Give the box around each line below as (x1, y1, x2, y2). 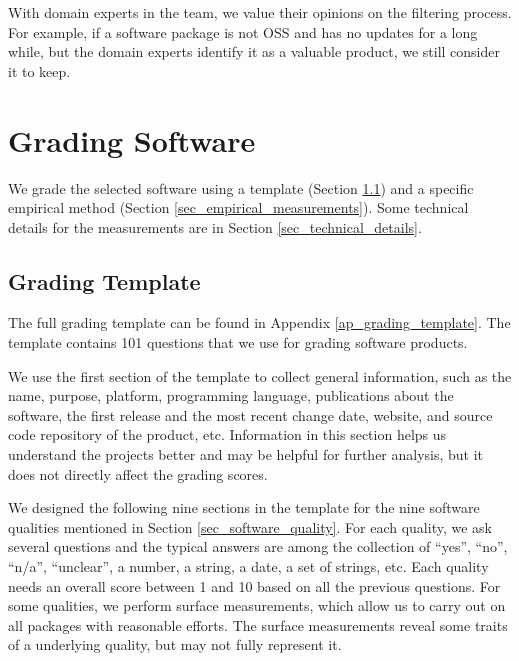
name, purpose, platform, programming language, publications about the (8, 385, 454, 406)
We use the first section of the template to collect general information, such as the (8, 365, 512, 386)
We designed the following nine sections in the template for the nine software (8, 497, 480, 518)
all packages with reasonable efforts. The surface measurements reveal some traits (8, 614, 508, 635)
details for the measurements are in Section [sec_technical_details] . (8, 216, 422, 237)
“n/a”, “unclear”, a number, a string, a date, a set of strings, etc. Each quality (8, 556, 489, 577)
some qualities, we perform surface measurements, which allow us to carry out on (8, 595, 506, 616)
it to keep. (8, 60, 71, 81)
